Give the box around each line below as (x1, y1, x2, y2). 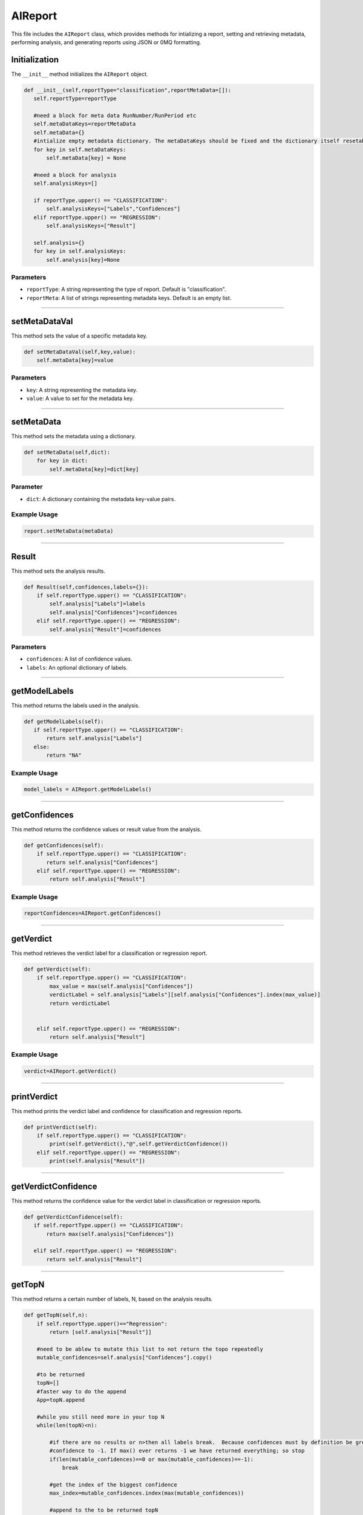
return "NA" (46, 752, 82, 759)
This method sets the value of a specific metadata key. (11, 332, 148, 339)
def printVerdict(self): (24, 1124, 98, 1130)
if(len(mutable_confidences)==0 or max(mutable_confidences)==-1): (49, 1456, 254, 1463)
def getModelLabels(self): (24, 718, 104, 725)
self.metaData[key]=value (36, 357, 114, 364)
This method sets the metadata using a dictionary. (11, 433, 136, 440)
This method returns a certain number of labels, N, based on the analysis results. (11, 1296, 213, 1303)
